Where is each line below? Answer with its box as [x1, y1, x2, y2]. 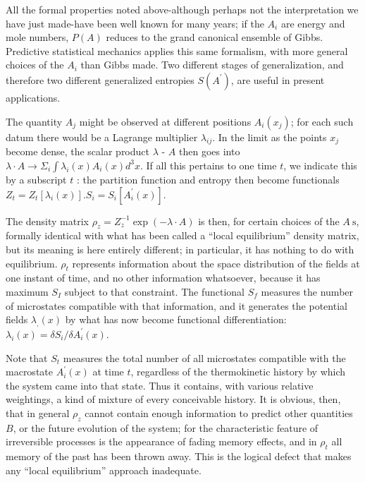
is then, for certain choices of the [198, 213, 340, 228]
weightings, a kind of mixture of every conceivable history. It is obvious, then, [6, 392, 341, 406]
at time [92, 364, 124, 379]
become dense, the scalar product [6, 144, 149, 159]
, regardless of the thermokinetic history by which [130, 364, 346, 379]
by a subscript [6, 171, 67, 186]
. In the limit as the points [212, 129, 327, 144]
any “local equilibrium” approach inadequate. [6, 462, 202, 477]
